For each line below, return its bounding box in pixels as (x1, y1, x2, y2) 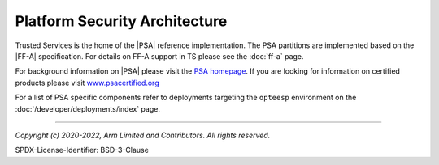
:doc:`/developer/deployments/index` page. (15, 104, 160, 113)
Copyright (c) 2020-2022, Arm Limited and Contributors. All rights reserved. (15, 130, 271, 140)
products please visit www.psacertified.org (15, 78, 159, 87)
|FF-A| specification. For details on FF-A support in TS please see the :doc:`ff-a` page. (15, 51, 304, 61)
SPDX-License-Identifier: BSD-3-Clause (15, 146, 150, 155)
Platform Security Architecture (15, 12, 228, 30)
